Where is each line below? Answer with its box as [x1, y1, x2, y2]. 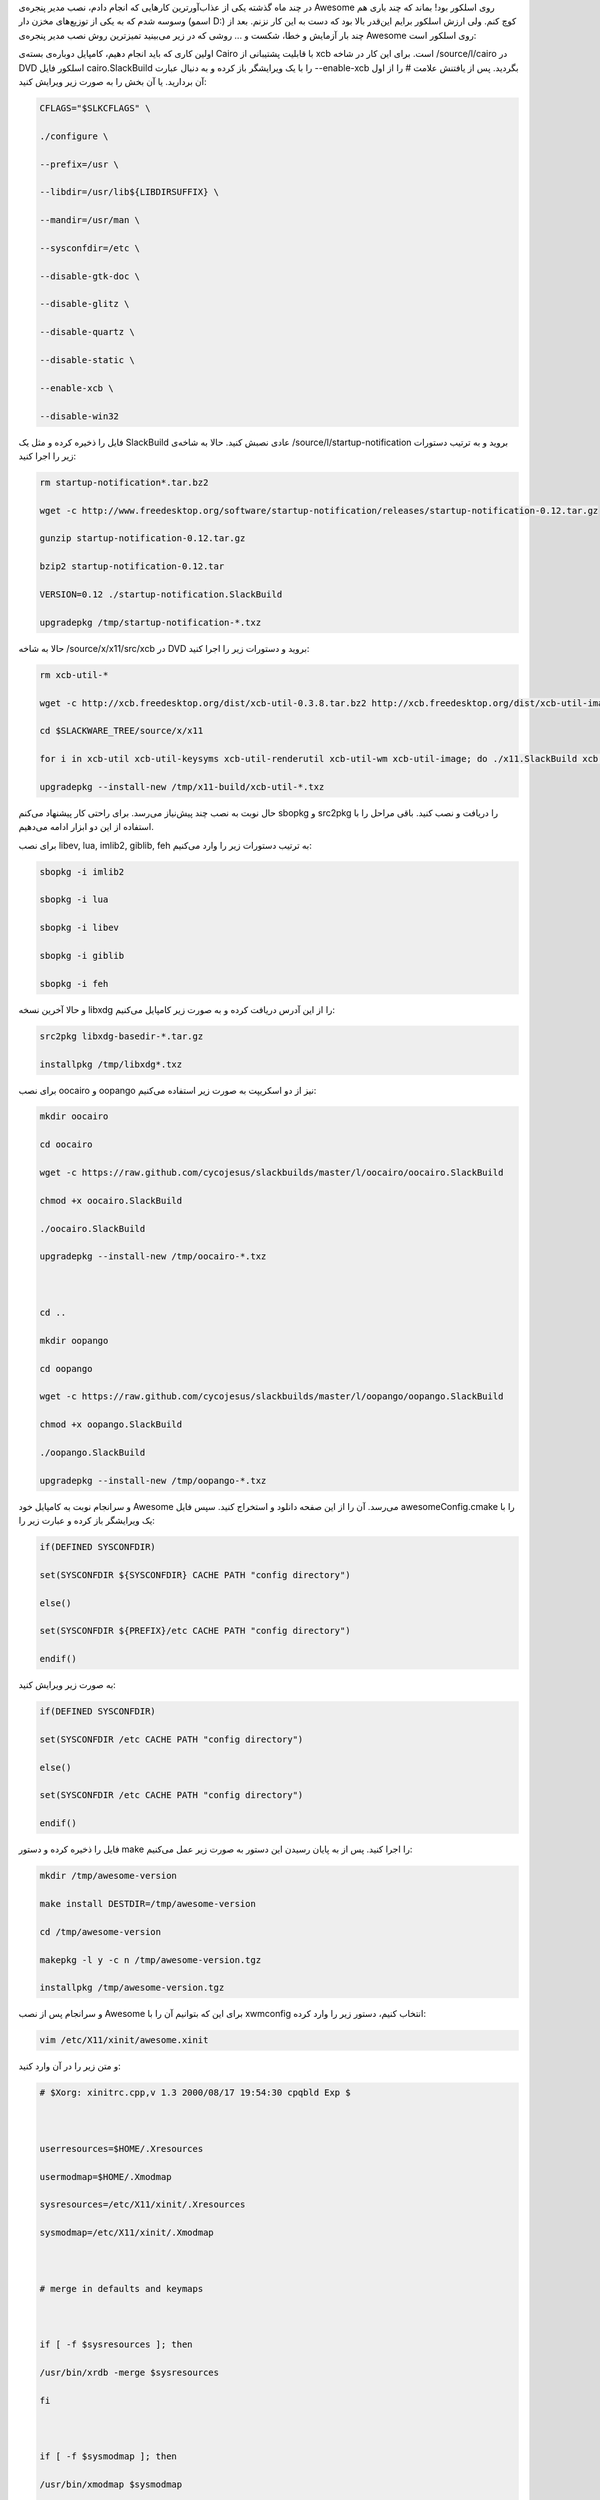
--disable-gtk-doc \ [39, 270, 140, 282]
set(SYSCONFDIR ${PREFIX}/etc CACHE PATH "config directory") [39, 1625, 351, 1637]
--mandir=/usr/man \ [39, 215, 140, 226]
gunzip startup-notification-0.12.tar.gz [39, 533, 246, 544]
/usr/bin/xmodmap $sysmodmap [39, 2479, 183, 2490]
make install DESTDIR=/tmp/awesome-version [39, 1898, 257, 1909]
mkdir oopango [39, 1335, 109, 1346]
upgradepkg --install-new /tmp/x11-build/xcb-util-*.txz [39, 781, 325, 792]
